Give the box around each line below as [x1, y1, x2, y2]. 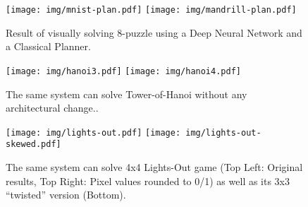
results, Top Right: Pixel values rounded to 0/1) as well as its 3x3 [6, 173, 290, 188]
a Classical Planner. [6, 39, 91, 54]
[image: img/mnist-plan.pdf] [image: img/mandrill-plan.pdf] [6, 5, 297, 15]
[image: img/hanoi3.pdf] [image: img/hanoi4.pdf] [6, 66, 241, 76]
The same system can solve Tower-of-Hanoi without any [6, 86, 247, 101]
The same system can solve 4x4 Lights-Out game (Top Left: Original [6, 160, 303, 174]
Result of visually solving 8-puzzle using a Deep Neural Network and [6, 25, 302, 40]
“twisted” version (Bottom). [6, 187, 126, 202]
